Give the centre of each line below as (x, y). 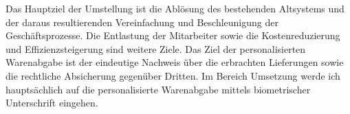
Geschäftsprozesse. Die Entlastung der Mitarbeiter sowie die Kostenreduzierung (173, 35)
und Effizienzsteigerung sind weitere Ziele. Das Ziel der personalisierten (156, 48)
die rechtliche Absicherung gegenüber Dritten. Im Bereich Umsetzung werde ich (173, 75)
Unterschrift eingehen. (52, 103)
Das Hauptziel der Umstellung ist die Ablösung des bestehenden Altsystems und (175, 8)
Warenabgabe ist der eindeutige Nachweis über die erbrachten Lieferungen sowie (175, 62)
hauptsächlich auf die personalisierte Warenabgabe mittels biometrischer (158, 89)
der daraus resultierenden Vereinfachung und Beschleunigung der (142, 22)
